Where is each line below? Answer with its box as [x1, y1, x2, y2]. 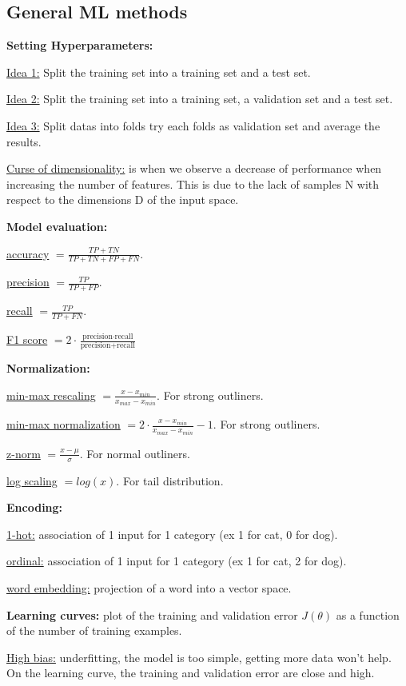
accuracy [6, 245, 50, 261]
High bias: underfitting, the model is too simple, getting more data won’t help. [6, 648, 392, 665]
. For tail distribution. [116, 472, 224, 489]
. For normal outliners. [79, 445, 190, 461]
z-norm [6, 445, 41, 461]
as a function [336, 606, 400, 623]
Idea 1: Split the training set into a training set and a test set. [6, 63, 311, 80]
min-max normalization [6, 416, 121, 433]
